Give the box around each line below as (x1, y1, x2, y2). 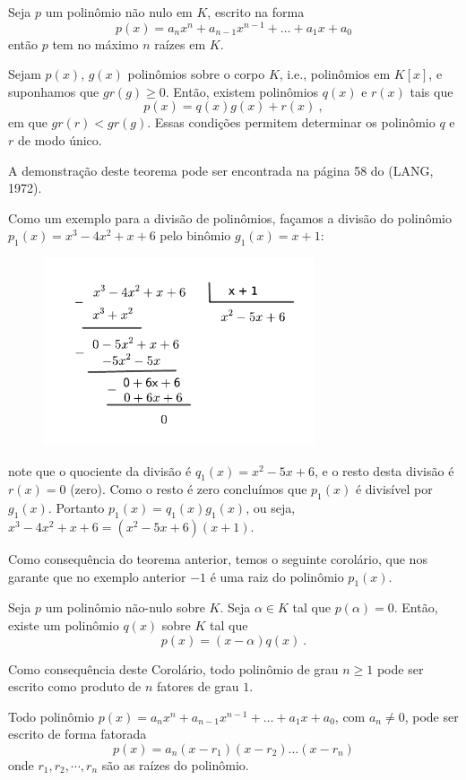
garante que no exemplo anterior (8, 567, 186, 585)
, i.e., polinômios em (279, 65, 391, 83)
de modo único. (17, 131, 102, 150)
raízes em (154, 34, 206, 53)
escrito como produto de (8, 677, 142, 696)
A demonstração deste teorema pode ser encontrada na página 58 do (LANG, (8, 160, 434, 179)
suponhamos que (8, 82, 99, 100)
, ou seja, (246, 498, 296, 517)
